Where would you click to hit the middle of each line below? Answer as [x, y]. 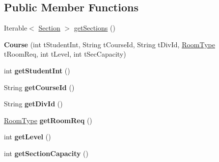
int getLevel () [27, 137]
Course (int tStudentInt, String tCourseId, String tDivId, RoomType [109, 44]
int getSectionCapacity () [46, 153]
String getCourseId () [39, 87]
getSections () [95, 28]
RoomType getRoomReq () [48, 120]
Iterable [16, 28]
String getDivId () [33, 104]
